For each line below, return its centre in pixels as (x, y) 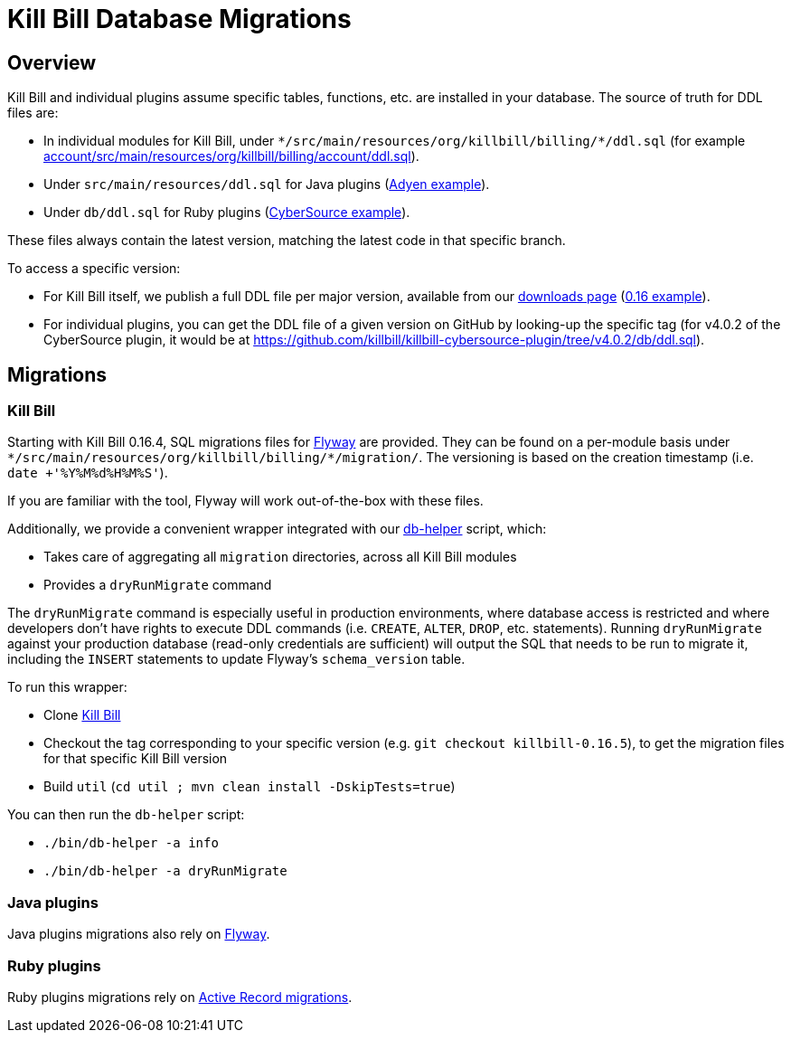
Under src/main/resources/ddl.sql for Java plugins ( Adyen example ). (267, 184)
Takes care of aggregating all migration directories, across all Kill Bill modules (280, 557)
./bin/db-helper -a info (131, 843)
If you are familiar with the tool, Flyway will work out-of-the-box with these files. (245, 501)
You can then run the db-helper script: (126, 815)
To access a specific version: (94, 269)
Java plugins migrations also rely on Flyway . (139, 934)
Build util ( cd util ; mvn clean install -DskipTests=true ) (250, 787)
